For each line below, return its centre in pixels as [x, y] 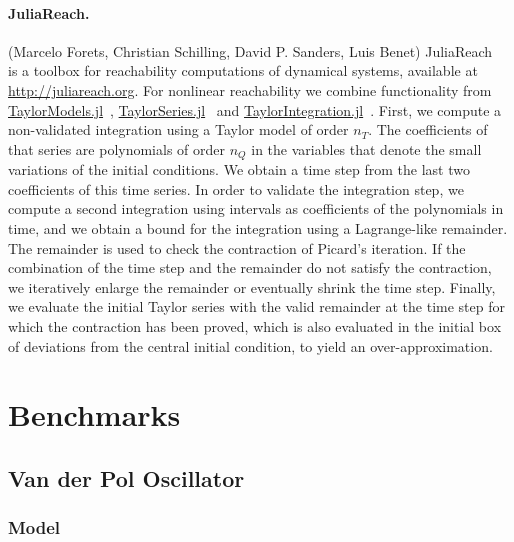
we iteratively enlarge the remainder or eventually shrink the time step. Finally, [252, 286]
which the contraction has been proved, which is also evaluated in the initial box [255, 325]
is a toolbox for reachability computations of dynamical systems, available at [243, 70]
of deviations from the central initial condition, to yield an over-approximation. [250, 345]
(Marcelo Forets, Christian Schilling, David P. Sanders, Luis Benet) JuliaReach [250, 50]
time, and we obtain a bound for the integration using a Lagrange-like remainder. [258, 228]
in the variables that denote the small [366, 148]
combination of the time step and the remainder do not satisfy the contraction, [250, 267]
